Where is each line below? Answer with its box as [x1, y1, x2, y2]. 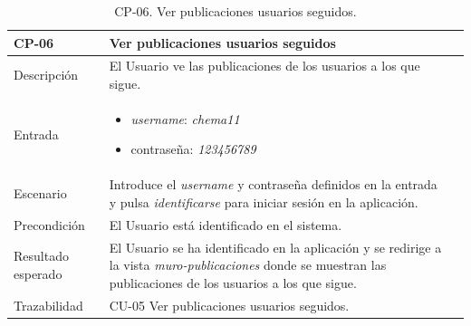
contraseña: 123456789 [130, 139, 256, 158]
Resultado [14, 246, 69, 265]
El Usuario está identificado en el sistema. [109, 215, 342, 234]
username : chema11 [130, 109, 240, 128]
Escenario [14, 184, 67, 203]
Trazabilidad [14, 295, 83, 314]
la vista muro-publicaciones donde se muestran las [109, 255, 387, 274]
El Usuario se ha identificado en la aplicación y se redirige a [109, 237, 442, 256]
